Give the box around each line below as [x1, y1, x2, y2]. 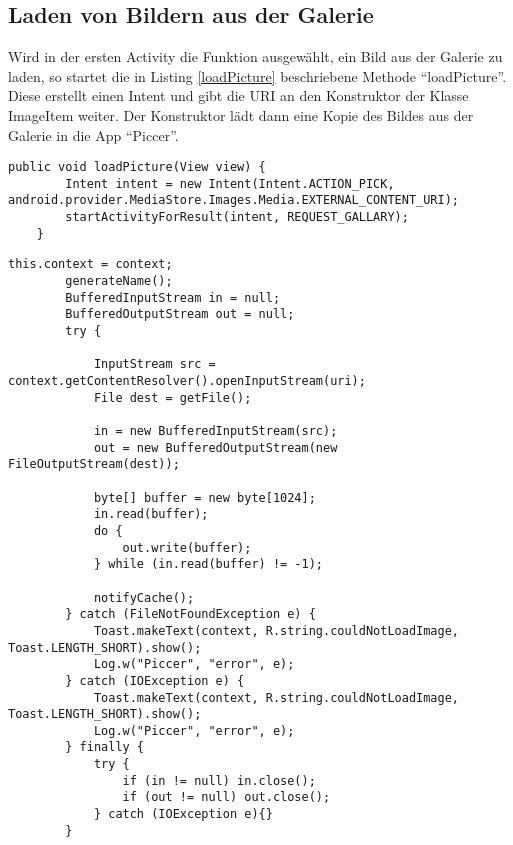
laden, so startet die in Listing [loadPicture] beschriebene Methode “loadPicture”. [8, 65, 507, 86]
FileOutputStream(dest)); [8, 457, 180, 472]
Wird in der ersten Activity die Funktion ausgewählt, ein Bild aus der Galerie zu [8, 46, 503, 67]
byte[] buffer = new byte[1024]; [93, 490, 316, 505]
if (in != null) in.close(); [122, 773, 316, 788]
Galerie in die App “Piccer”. [8, 124, 179, 145]
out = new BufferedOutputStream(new [93, 440, 338, 455]
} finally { [65, 740, 145, 755]
